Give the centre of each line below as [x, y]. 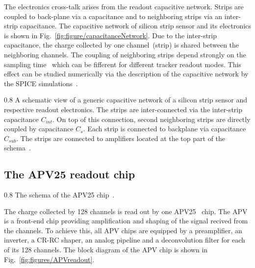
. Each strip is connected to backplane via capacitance [165, 129]
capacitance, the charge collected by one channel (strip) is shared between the [122, 45]
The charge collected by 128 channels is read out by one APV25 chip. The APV [126, 211]
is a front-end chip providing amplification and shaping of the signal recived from [126, 221]
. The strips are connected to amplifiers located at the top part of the [121, 138]
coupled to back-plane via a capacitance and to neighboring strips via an [113, 16]
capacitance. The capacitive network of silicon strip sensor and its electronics [135, 26]
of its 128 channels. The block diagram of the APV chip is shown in [106, 250]
